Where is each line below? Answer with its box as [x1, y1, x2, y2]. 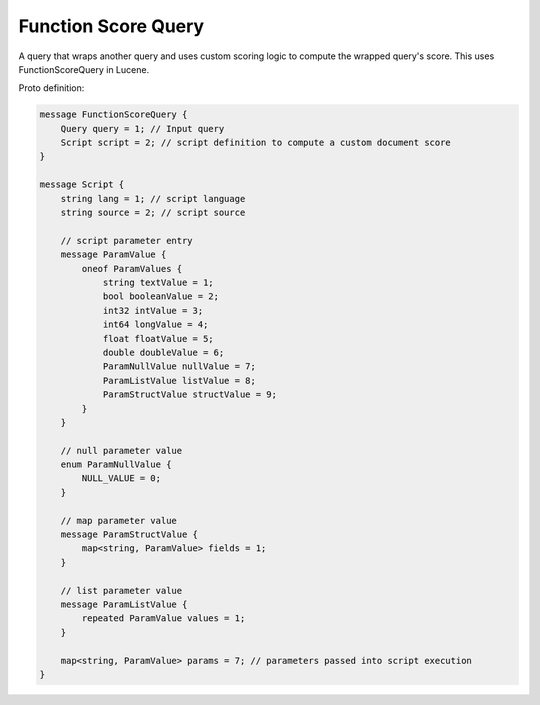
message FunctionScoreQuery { [39, 109, 188, 120]
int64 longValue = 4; [102, 319, 209, 330]
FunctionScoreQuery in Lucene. [18, 63, 150, 75]
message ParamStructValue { [60, 529, 199, 540]
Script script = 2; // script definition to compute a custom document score [60, 137, 452, 149]
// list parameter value [60, 585, 183, 596]
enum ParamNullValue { [60, 459, 172, 470]
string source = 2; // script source [60, 207, 246, 219]
